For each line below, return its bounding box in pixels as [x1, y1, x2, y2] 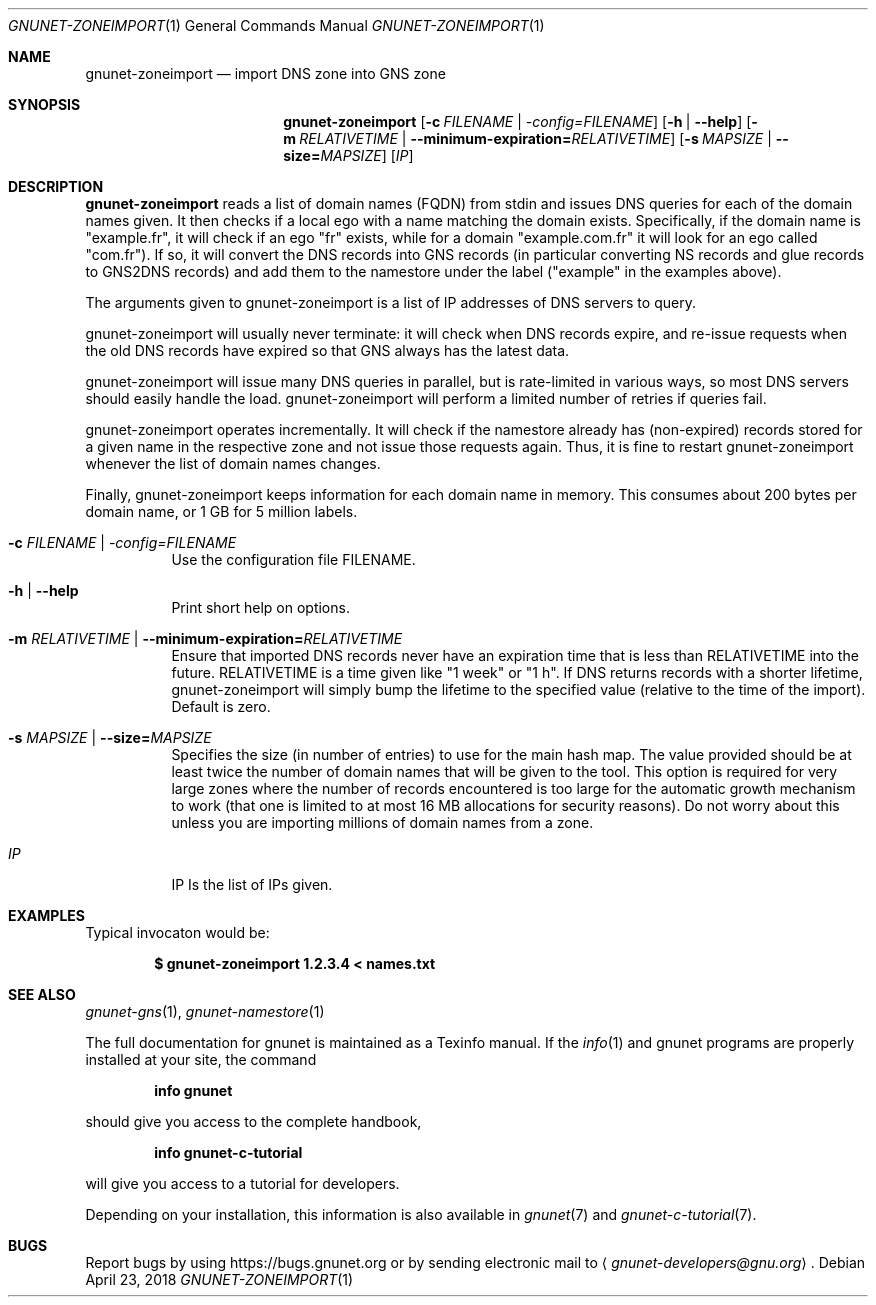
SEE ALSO [8, 986, 76, 1003]
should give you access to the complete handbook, [85, 1113, 422, 1130]
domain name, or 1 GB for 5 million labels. [85, 503, 358, 520]
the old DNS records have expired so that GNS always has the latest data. [85, 342, 570, 359]
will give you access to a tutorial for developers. [85, 1175, 400, 1192]
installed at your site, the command [85, 1051, 317, 1068]
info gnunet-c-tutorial [154, 1144, 303, 1161]
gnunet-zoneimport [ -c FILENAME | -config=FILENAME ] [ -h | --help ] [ [283, 113, 752, 130]
